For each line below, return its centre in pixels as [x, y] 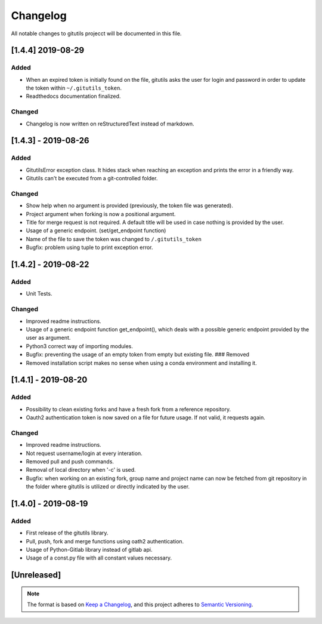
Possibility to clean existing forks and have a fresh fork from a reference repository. [129, 409]
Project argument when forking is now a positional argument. [101, 214]
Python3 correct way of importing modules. [80, 346]
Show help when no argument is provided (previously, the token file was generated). [130, 205]
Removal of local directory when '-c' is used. [81, 470]
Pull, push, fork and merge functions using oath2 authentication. [105, 541]
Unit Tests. [39, 294]
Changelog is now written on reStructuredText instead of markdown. [110, 124]
